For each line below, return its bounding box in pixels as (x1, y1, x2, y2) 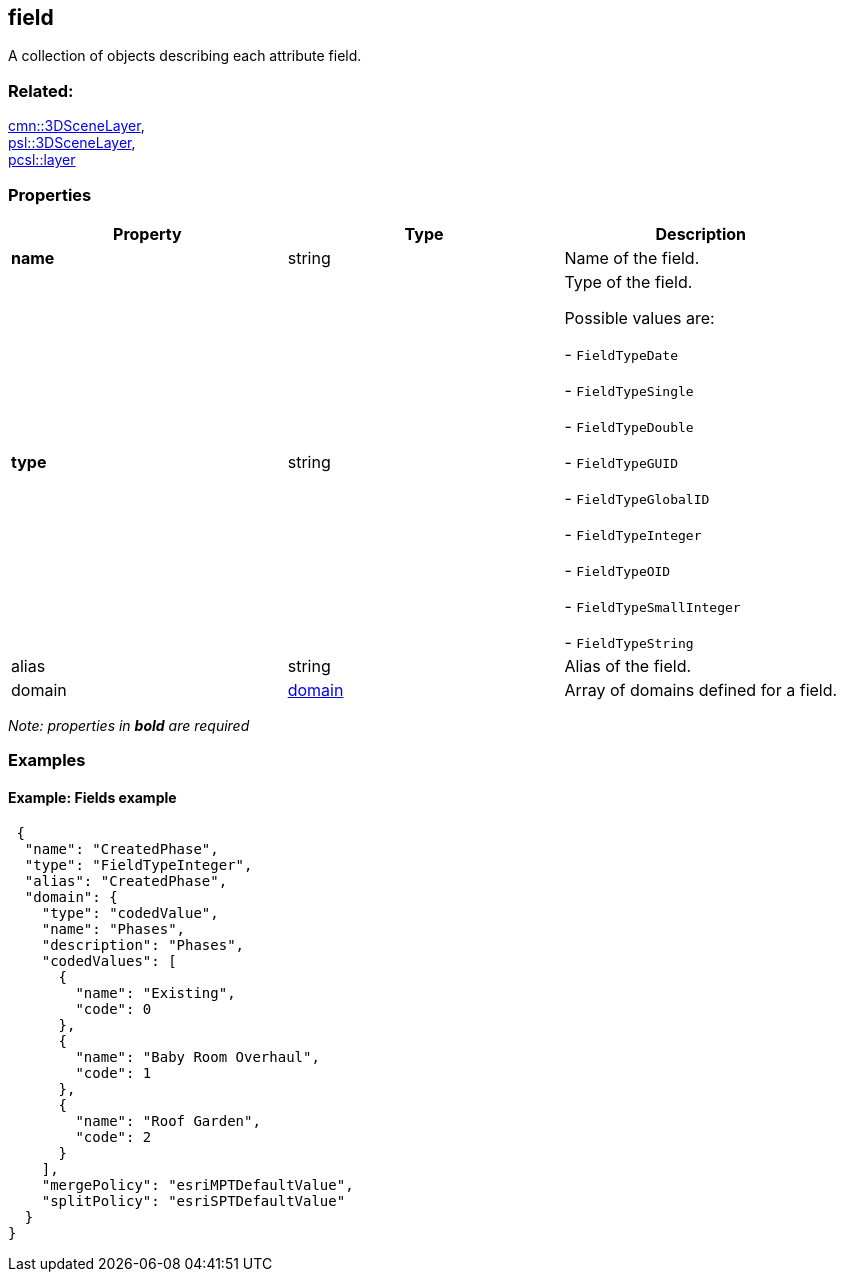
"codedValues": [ (41, 952, 177, 969)
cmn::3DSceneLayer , (8, 117, 145, 135)
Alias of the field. (564, 655, 692, 676)
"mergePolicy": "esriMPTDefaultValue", (41, 1176, 354, 1193)
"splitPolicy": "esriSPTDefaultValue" (41, 1192, 346, 1209)
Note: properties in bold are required (8, 716, 250, 734)
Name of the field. (564, 247, 700, 268)
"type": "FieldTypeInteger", (24, 856, 253, 873)
